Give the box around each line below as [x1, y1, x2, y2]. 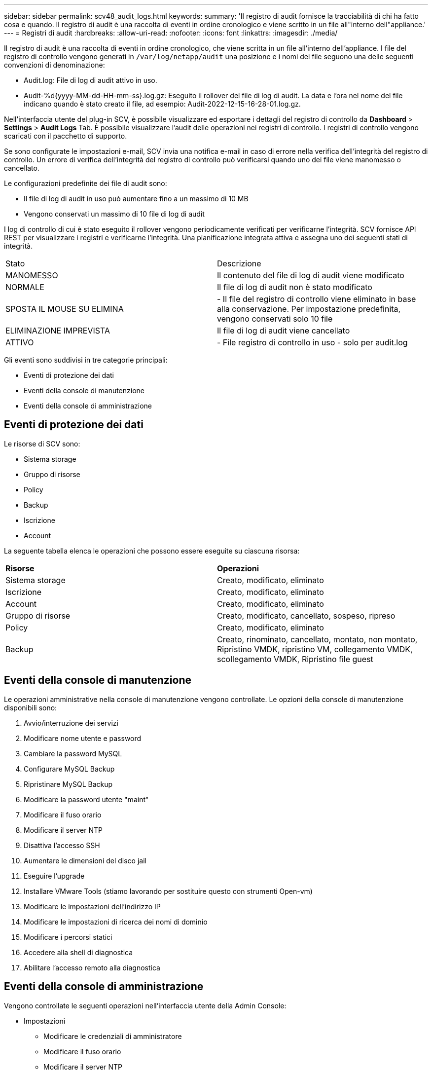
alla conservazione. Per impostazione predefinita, [217, 304, 401, 314]
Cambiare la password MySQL [24, 749, 122, 758]
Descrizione [217, 259, 261, 268]
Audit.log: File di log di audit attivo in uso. [24, 76, 157, 84]
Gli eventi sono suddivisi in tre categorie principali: [4, 356, 168, 364]
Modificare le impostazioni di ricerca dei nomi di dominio [24, 917, 208, 926]
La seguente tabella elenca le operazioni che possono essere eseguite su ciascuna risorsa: [4, 546, 300, 555]
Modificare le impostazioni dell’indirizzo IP [24, 902, 161, 911]
